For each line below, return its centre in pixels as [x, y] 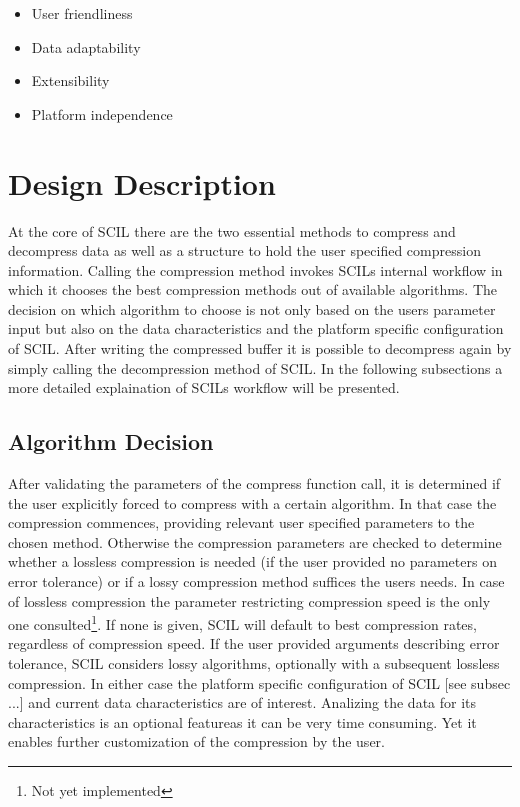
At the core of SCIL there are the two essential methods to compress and [232, 230]
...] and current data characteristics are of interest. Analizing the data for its [242, 702]
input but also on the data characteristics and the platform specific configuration [256, 328]
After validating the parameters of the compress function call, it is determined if [254, 483]
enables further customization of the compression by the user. [196, 741]
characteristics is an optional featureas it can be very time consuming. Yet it [242, 721]
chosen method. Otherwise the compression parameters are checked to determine [255, 541]
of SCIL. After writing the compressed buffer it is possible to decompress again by [260, 348]
